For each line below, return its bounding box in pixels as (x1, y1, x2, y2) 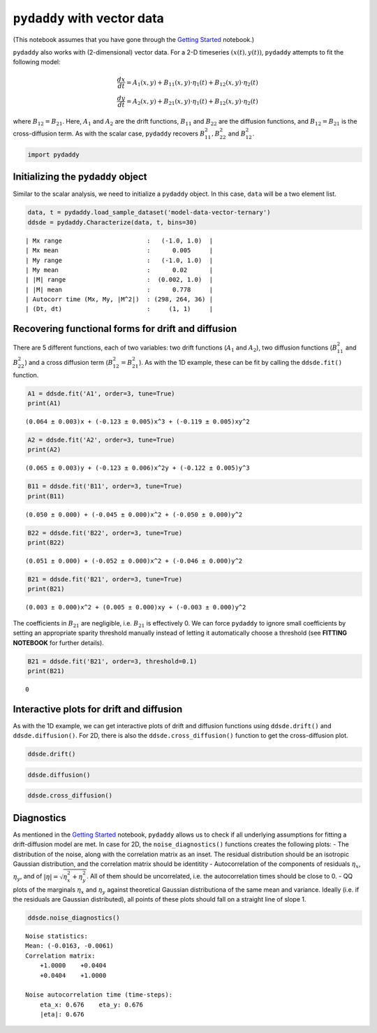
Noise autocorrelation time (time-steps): (25, 991, 173, 999)
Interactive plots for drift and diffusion (13, 703, 183, 715)
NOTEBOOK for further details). (13, 638, 104, 646)
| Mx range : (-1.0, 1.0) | (25, 236, 213, 245)
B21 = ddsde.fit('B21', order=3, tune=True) (27, 575, 183, 583)
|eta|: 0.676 (39, 1011, 84, 1018)
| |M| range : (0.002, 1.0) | (25, 276, 213, 284)
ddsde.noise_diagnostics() (27, 913, 120, 922)
